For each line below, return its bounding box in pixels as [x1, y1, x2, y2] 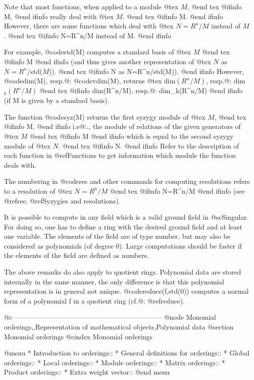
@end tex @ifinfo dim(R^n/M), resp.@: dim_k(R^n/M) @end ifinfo [39, 85, 243, 96]
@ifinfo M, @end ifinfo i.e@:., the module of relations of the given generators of [4, 121, 241, 131]
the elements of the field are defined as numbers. [4, 250, 149, 260]
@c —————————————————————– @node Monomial [4, 312, 216, 322]
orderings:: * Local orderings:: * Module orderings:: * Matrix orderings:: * [4, 357, 225, 367]
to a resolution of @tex [4, 185, 72, 196]
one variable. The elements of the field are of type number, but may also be [4, 231, 231, 241]
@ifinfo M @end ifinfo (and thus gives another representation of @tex [4, 56, 211, 66]
